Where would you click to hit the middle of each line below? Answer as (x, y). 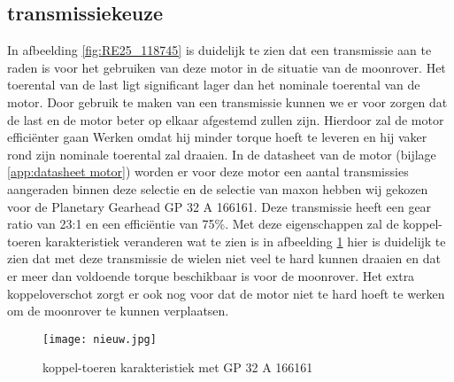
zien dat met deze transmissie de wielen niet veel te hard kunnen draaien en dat (224, 258)
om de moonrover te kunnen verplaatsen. (118, 311)
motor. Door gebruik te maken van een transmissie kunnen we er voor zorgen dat (227, 101)
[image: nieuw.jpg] (100, 339)
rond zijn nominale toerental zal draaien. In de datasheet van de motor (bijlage (222, 154)
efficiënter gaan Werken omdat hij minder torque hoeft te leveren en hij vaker (217, 137)
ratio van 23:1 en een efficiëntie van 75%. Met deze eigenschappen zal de (203, 224)
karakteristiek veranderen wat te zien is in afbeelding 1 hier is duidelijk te (246, 241)
